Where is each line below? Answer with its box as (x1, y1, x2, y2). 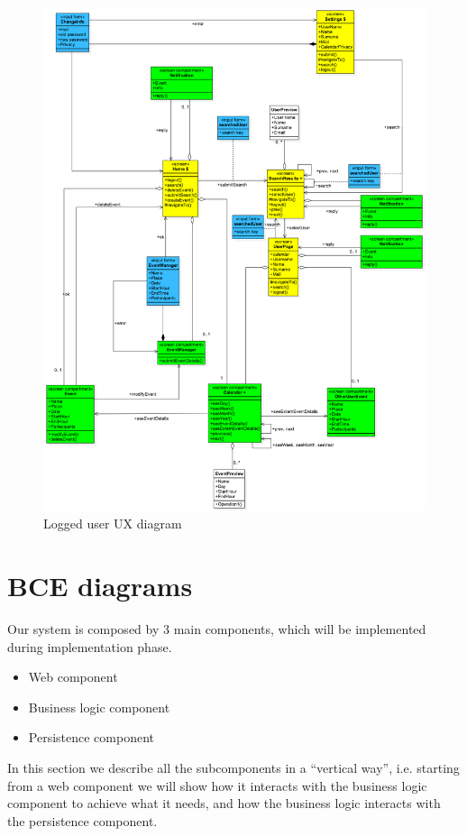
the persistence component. (7, 811, 158, 830)
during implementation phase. (7, 637, 172, 656)
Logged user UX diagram (43, 514, 182, 533)
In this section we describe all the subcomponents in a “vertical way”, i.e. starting (7, 758, 460, 777)
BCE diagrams (7, 567, 193, 604)
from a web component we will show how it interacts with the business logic (7, 776, 427, 795)
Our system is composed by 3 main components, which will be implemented (7, 620, 426, 638)
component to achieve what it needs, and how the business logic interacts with (7, 794, 441, 813)
